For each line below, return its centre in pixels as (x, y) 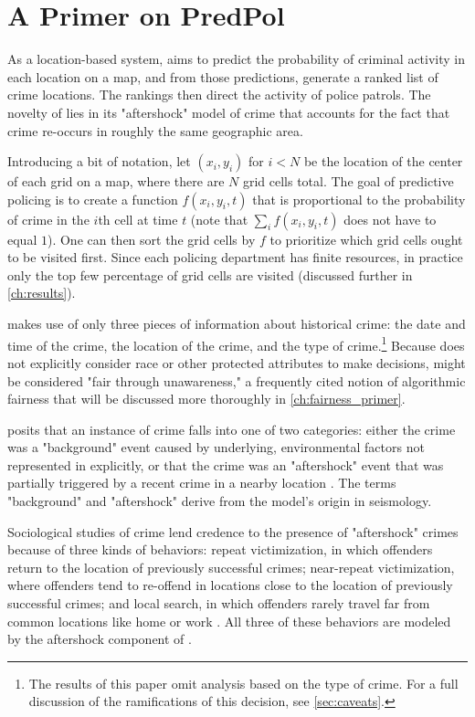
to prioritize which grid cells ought (366, 239)
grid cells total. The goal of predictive (348, 181)
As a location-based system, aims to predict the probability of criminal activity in (237, 59)
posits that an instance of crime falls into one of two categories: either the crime (232, 429)
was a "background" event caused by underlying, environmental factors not (216, 447)
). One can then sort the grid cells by (151, 239)
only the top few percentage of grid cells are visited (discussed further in (210, 274)
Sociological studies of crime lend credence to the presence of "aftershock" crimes (233, 531)
